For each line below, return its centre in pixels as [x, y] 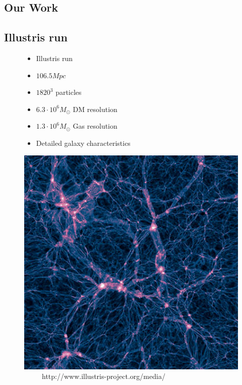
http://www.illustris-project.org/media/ [103, 376]
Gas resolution [95, 126]
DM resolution [95, 109]
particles [69, 92]
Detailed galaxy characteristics [83, 143]
